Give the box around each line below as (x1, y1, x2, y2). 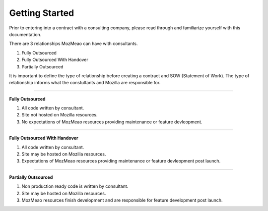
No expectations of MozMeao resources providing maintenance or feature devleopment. (21, 119, 202, 125)
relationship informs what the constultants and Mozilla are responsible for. (9, 80, 161, 86)
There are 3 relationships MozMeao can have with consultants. (9, 41, 138, 47)
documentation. (9, 31, 42, 37)
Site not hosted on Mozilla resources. (21, 112, 98, 118)
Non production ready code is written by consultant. (21, 183, 129, 189)
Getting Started (9, 7, 74, 18)
